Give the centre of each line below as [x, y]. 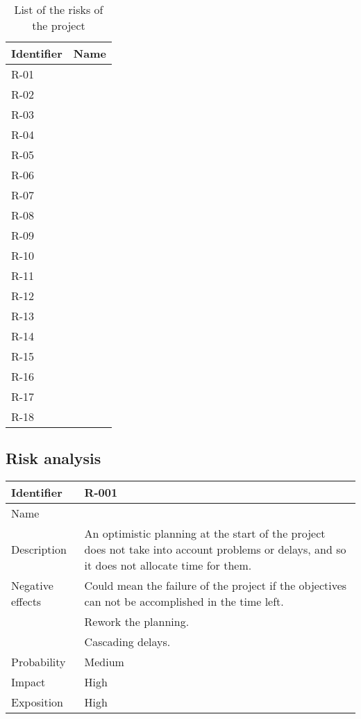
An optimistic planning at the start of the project [205, 534]
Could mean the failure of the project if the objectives [216, 586]
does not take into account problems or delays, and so [215, 549]
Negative [32, 586]
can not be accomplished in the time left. [184, 602]
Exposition [37, 702]
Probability [39, 662]
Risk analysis [53, 458]
